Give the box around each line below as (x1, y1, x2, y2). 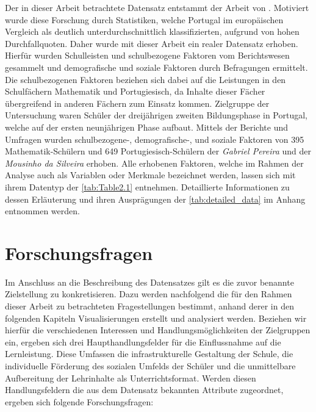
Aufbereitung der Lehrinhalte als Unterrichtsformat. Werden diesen (5, 371, 256, 384)
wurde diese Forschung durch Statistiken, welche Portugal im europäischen (5, 13, 284, 26)
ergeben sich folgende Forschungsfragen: (5, 395, 154, 408)
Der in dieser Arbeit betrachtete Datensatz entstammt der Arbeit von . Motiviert (5, 1, 309, 13)
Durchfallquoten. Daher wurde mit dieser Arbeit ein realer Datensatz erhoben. (5, 37, 298, 49)
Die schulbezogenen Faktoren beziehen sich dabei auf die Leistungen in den (5, 73, 286, 85)
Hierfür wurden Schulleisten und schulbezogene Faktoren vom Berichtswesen (5, 49, 290, 62)
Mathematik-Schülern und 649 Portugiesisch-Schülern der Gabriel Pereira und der (5, 145, 312, 157)
